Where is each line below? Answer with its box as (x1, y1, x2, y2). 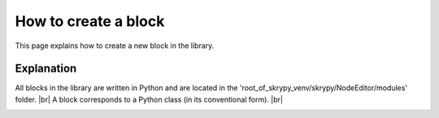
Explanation (15, 62, 77, 76)
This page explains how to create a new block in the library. (15, 41, 215, 50)
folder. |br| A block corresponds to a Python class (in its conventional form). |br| (15, 94, 284, 104)
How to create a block (15, 12, 165, 30)
